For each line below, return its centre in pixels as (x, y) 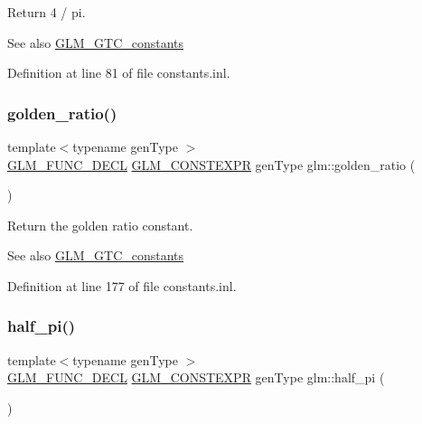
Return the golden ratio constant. (100, 225)
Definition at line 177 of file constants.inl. (122, 285)
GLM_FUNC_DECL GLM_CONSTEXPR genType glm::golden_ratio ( (211, 164)
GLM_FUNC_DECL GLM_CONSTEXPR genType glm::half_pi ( (196, 377)
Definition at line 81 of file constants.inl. (119, 73)
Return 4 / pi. (47, 12)
